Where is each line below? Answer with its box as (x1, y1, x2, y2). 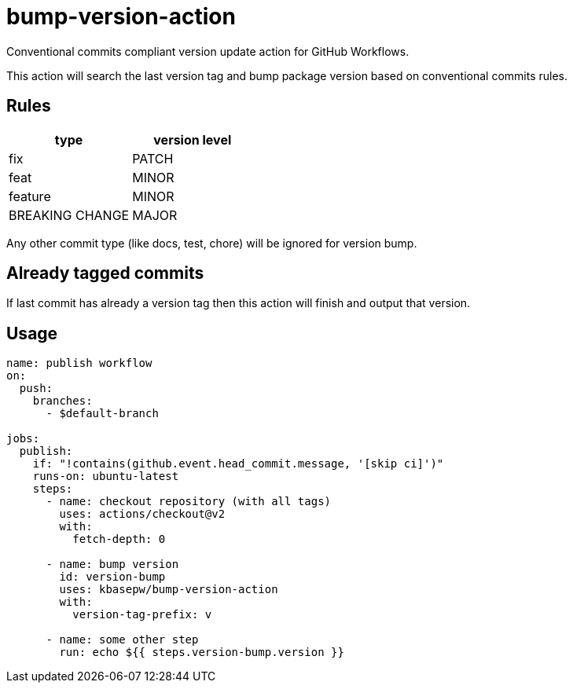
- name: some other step (46, 633, 199, 647)
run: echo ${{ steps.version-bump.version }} (59, 646, 344, 659)
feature (9, 188, 51, 204)
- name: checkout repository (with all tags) (46, 495, 332, 508)
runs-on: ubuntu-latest (32, 470, 179, 483)
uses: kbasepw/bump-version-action (59, 583, 278, 596)
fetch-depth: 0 (72, 533, 166, 546)
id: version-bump (59, 570, 166, 584)
